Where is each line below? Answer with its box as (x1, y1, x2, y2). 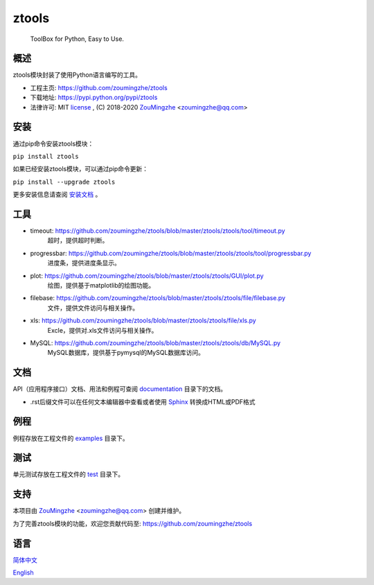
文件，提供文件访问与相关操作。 (47, 304, 139, 312)
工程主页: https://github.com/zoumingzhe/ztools (30, 83, 168, 91)
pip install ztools (12, 152, 79, 160)
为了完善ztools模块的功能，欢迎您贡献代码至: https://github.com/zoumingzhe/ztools (12, 519, 253, 527)
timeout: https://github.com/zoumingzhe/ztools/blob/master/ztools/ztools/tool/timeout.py (30, 227, 285, 235)
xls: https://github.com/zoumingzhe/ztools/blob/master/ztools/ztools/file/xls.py (30, 316, 256, 325)
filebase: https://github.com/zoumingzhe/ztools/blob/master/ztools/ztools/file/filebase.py (30, 294, 286, 302)
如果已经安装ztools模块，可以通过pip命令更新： (12, 165, 149, 173)
